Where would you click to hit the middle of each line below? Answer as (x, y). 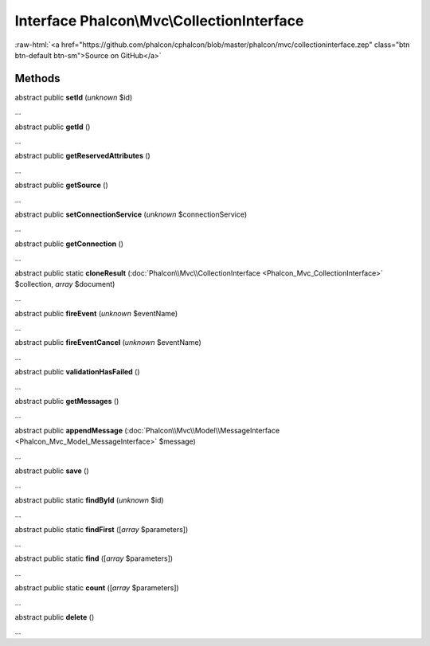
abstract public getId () (53, 127)
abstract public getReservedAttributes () (82, 156)
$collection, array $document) (65, 284)
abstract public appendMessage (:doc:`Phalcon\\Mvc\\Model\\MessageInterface (147, 430)
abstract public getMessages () (67, 401)
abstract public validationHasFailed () (77, 372)
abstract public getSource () (62, 185)
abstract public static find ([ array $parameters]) (94, 558)
